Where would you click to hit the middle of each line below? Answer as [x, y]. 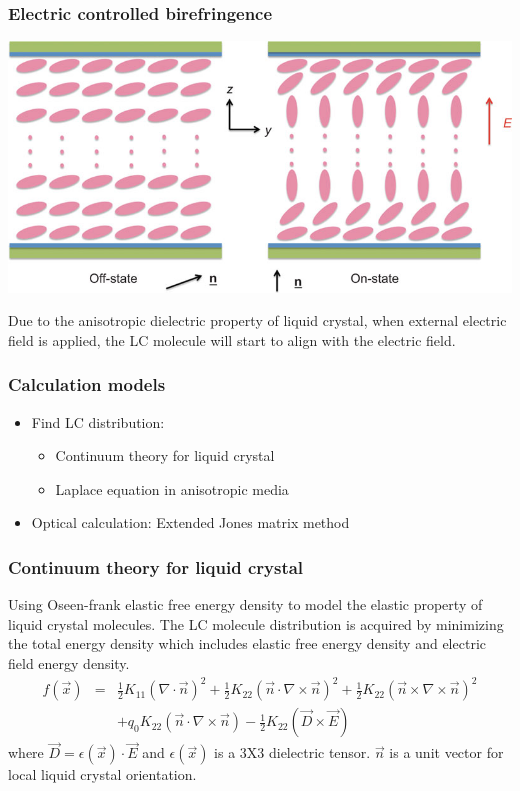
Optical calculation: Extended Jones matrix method [190, 522]
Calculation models [87, 384]
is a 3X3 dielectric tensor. [292, 752]
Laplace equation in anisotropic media [172, 488]
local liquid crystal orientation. [102, 774]
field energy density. [69, 662]
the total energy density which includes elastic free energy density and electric [247, 643]
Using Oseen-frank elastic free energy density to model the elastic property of [245, 604]
